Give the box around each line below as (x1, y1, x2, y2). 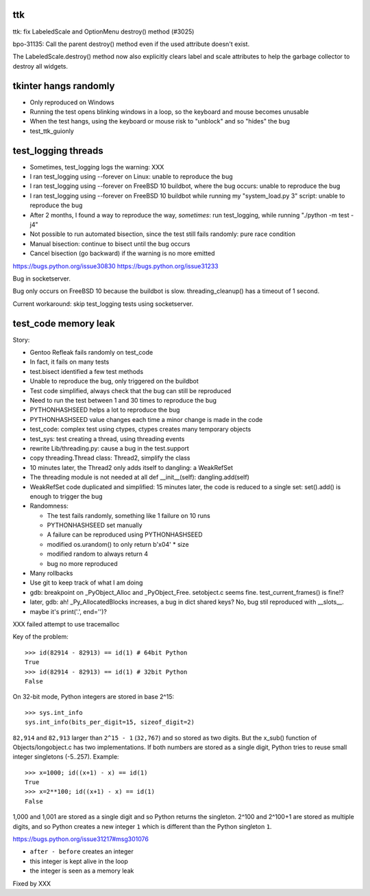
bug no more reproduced (47, 559, 118, 567)
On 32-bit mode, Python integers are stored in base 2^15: (12, 693, 175, 701)
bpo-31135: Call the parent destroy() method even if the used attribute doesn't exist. (12, 40, 250, 48)
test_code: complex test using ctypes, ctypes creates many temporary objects (29, 425, 251, 434)
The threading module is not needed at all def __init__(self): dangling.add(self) (29, 473, 250, 482)
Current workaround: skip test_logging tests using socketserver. (12, 299, 194, 308)
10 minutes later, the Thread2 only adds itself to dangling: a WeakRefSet (29, 463, 233, 471)
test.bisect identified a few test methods (29, 367, 144, 375)
